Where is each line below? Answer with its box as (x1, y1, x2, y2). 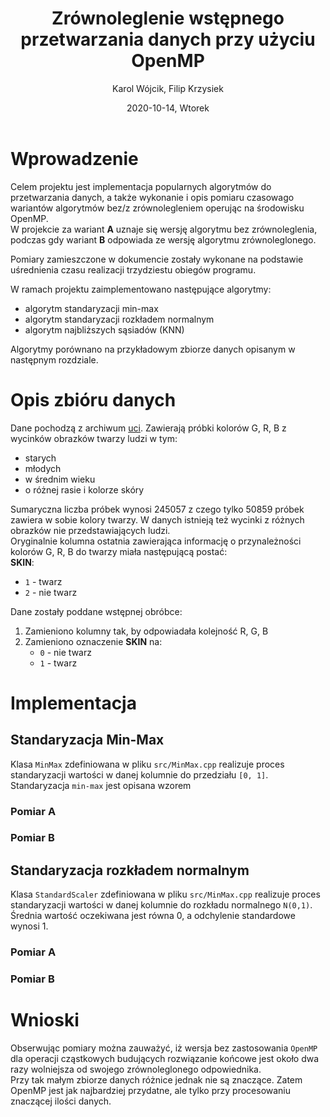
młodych (24, 462, 62, 474)
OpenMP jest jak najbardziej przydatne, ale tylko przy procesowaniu (10, 1085, 292, 1097)
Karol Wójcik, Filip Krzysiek (112, 82, 224, 94)
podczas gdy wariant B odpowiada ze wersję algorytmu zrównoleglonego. (10, 233, 317, 246)
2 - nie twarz (24, 586, 78, 598)
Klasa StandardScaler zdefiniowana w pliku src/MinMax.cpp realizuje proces (10, 888, 321, 901)
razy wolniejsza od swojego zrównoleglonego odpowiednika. (10, 1063, 262, 1076)
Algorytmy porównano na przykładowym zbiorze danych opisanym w (10, 343, 296, 355)
